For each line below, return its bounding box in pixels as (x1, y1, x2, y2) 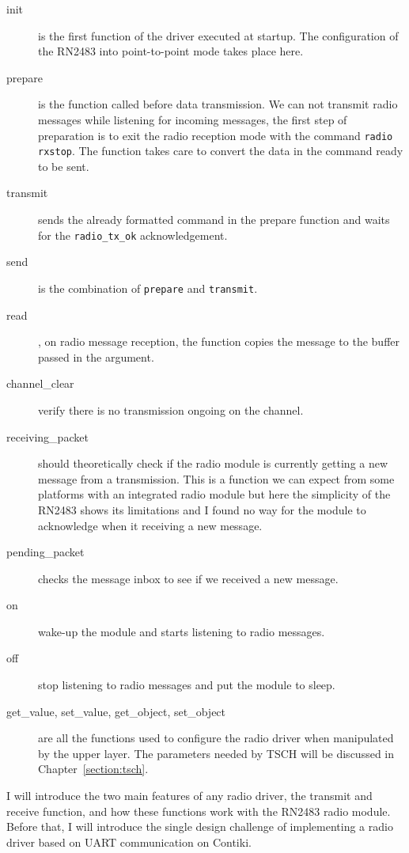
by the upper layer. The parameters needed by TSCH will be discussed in (38, 745, 395, 761)
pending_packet (6, 544, 85, 560)
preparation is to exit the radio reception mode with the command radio (38, 127, 393, 143)
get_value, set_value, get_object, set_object (6, 703, 226, 719)
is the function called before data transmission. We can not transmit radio (38, 96, 398, 112)
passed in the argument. (38, 348, 154, 365)
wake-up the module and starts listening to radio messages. (38, 623, 325, 639)
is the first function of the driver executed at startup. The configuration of (38, 27, 399, 44)
